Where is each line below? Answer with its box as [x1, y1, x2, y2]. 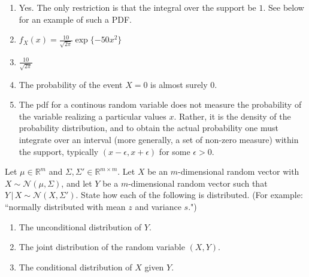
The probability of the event [19, 78, 123, 90]
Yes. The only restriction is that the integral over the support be [19, 1, 256, 13]
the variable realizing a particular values [19, 109, 166, 122]
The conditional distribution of [19, 260, 132, 273]
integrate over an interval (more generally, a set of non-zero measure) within [19, 133, 299, 145]
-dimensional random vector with [178, 165, 299, 178]
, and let [61, 176, 92, 189]
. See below [263, 1, 304, 13]
